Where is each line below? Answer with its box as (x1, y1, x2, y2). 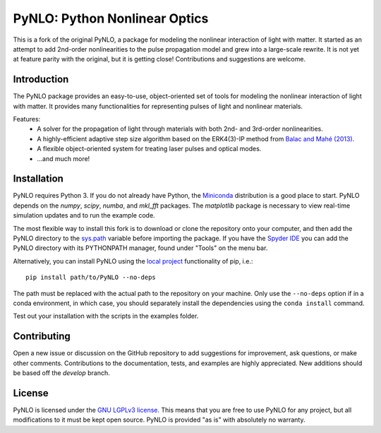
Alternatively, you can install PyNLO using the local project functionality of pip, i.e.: (13, 256, 253, 265)
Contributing (13, 331, 71, 343)
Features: (13, 115, 41, 124)
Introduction (13, 73, 69, 85)
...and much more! (37, 154, 90, 162)
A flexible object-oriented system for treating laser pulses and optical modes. (37, 145, 262, 153)
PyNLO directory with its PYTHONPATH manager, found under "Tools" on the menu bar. (13, 244, 268, 252)
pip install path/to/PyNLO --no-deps (25, 273, 157, 282)
